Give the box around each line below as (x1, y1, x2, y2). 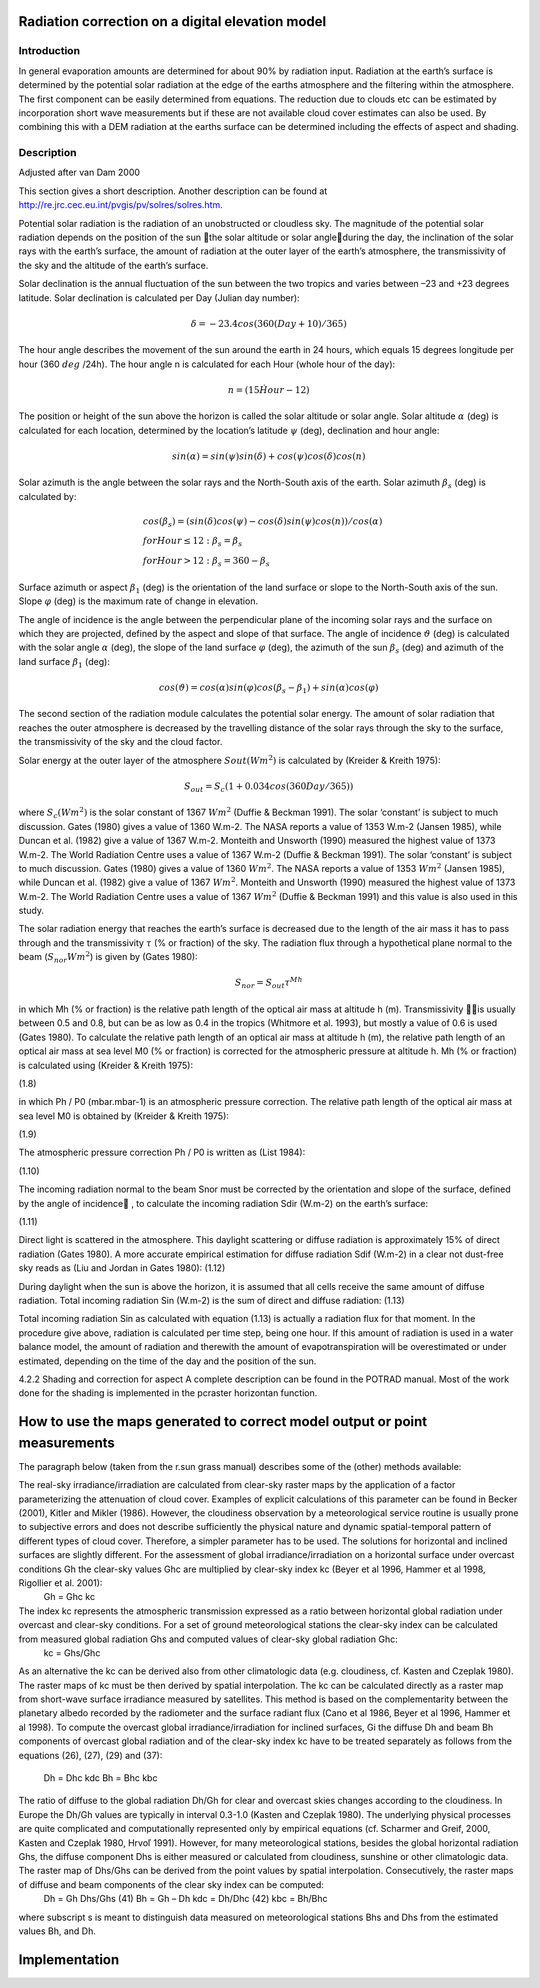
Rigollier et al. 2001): (18, 1576, 103, 1589)
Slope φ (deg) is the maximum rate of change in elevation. (18, 595, 259, 607)
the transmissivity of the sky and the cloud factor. (18, 736, 223, 748)
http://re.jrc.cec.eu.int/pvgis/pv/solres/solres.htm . (18, 199, 224, 211)
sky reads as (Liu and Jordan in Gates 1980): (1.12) (18, 1262, 226, 1274)
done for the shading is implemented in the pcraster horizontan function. (18, 1387, 318, 1399)
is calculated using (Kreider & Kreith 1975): (18, 1059, 194, 1071)
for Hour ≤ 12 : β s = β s (142, 535, 243, 549)
